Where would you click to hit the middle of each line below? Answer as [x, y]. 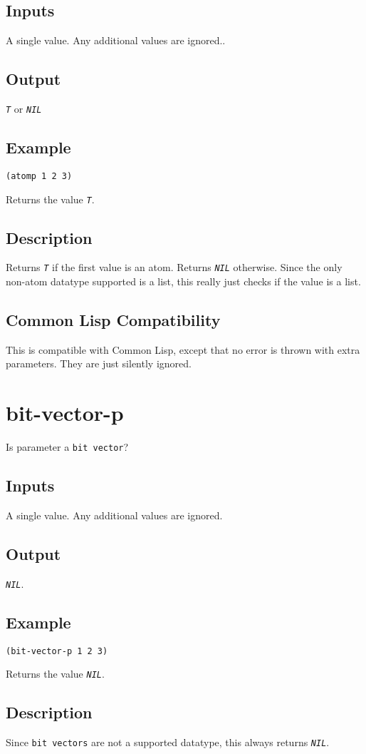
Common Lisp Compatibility [113, 320]
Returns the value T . [50, 199]
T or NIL [24, 108]
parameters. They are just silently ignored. [99, 363]
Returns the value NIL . [55, 674]
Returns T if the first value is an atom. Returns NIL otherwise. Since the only [174, 267]
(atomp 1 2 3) [39, 176]
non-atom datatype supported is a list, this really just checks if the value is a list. [183, 281]
